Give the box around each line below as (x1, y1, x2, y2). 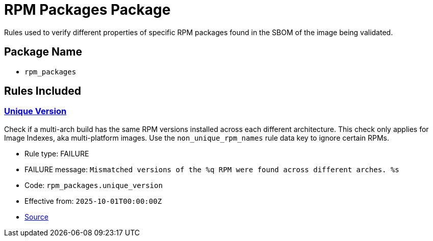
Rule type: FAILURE (24, 149, 89, 158)
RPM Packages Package (4, 1, 171, 18)
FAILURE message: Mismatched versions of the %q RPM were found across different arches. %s (24, 165, 399, 174)
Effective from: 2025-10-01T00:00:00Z (24, 196, 162, 205)
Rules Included (4, 85, 81, 98)
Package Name (4, 45, 82, 59)
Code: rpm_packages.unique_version (24, 180, 163, 190)
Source (24, 212, 48, 221)
